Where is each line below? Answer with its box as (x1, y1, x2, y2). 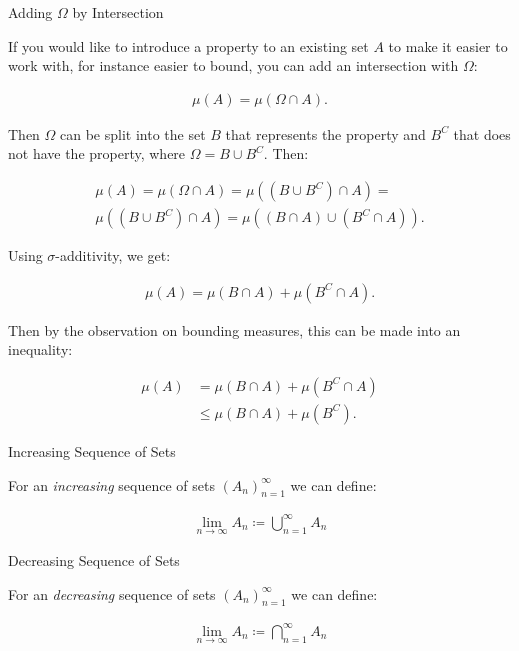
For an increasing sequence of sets (8, 474, 215, 495)
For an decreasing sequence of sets (8, 583, 216, 604)
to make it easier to (388, 35, 508, 56)
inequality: (8, 339, 73, 360)
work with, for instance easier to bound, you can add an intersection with (8, 55, 459, 76)
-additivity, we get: (55, 245, 171, 266)
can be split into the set (60, 123, 206, 144)
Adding (8, 2, 53, 22)
